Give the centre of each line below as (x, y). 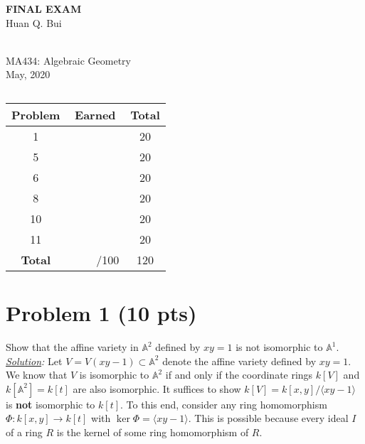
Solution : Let (34, 361)
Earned (95, 114)
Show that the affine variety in (72, 347)
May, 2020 (28, 74)
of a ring (24, 432)
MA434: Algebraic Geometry (68, 60)
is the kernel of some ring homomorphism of (153, 432)
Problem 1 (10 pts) (101, 313)
